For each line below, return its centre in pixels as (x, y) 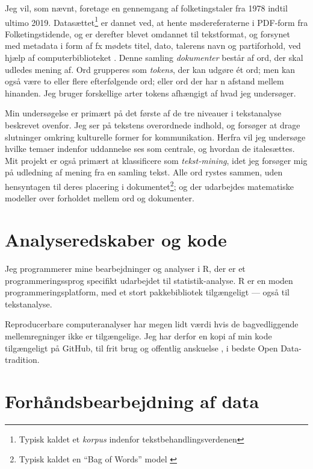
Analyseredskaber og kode (116, 239)
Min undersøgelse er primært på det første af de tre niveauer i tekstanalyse (143, 113)
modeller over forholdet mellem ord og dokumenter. (100, 198)
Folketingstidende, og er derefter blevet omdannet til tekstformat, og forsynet (147, 33)
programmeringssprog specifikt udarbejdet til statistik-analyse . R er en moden (149, 280)
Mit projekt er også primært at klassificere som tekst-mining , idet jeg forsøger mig (156, 160)
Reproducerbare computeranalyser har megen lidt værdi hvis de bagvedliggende (152, 324)
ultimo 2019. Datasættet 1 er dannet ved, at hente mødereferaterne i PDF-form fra (156, 21)
